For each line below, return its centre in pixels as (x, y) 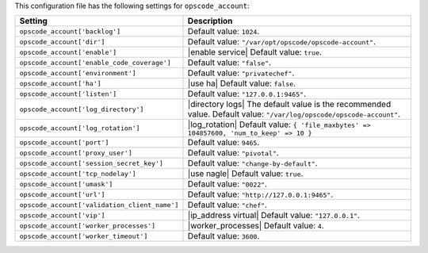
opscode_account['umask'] (66, 184)
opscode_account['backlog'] (70, 31)
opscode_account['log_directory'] (82, 109)
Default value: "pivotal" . (233, 153)
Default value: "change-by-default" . (252, 163)
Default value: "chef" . (227, 205)
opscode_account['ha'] (61, 83)
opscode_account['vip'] (62, 215)
